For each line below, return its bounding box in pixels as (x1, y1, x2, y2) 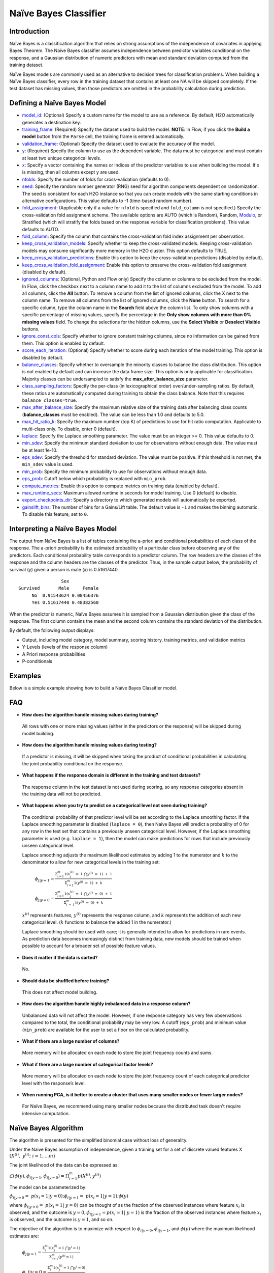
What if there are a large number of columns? (22, 1038, 120, 1044)
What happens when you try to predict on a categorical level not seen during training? (22, 802, 208, 809)
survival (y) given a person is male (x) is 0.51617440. (9, 566, 119, 572)
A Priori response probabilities (22, 651, 86, 657)
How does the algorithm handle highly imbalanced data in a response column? (22, 1001, 191, 1007)
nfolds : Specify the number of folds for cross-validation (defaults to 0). (22, 176, 170, 182)
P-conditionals (22, 658, 53, 664)
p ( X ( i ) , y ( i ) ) (77, 1172, 101, 1179)
